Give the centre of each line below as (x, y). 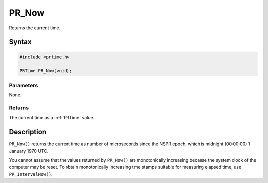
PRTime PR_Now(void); (46, 71)
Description (28, 132)
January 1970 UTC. (29, 151)
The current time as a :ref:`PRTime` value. (52, 118)
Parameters (24, 85)
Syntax (20, 42)
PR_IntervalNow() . (31, 174)
